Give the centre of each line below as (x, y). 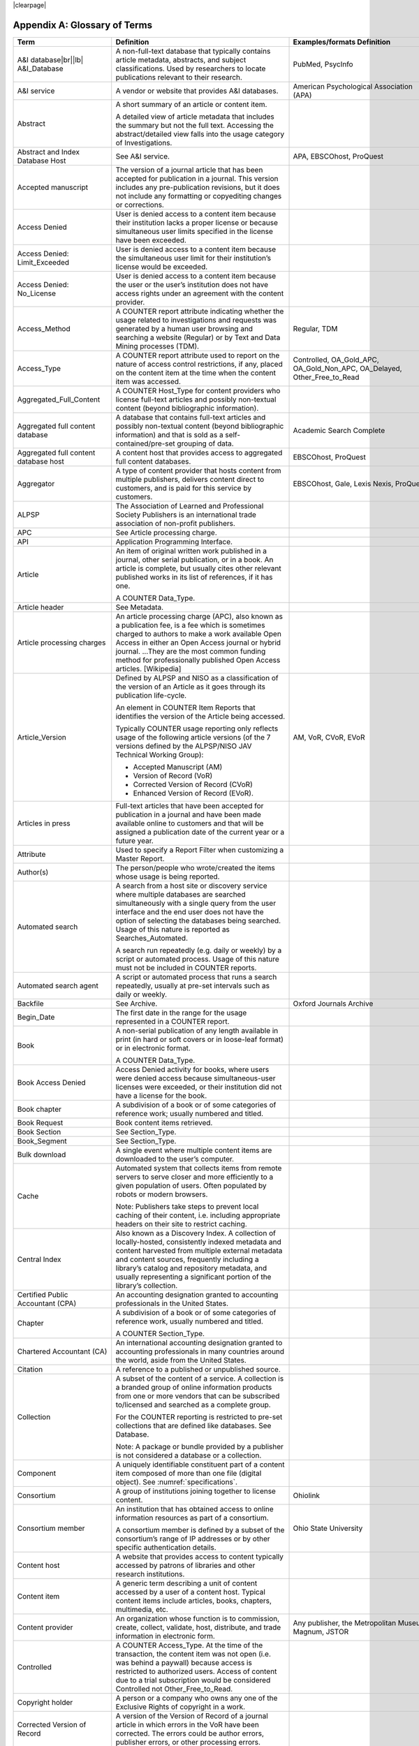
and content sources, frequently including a (187, 1259)
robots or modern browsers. (162, 1194)
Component (36, 1473)
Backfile (31, 1004)
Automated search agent (58, 985)
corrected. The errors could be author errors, (190, 1733)
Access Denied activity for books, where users (192, 1069)
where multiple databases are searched (181, 894)
